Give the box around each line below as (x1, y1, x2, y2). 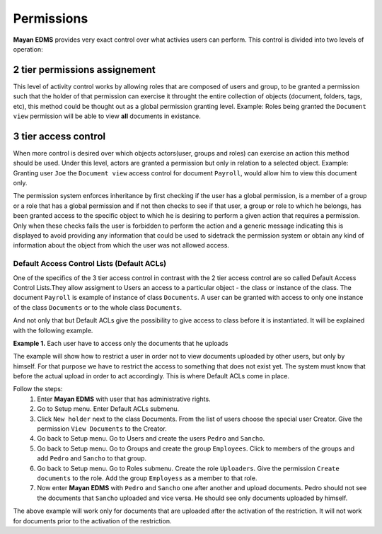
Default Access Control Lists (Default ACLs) (13, 259, 167, 269)
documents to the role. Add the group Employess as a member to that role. (37, 474, 257, 482)
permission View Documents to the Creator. (37, 424, 168, 433)
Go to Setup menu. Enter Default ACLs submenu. (37, 405, 180, 413)
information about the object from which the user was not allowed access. (13, 241, 230, 250)
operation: (13, 45, 43, 53)
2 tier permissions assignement (13, 64, 156, 76)
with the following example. (13, 326, 93, 335)
